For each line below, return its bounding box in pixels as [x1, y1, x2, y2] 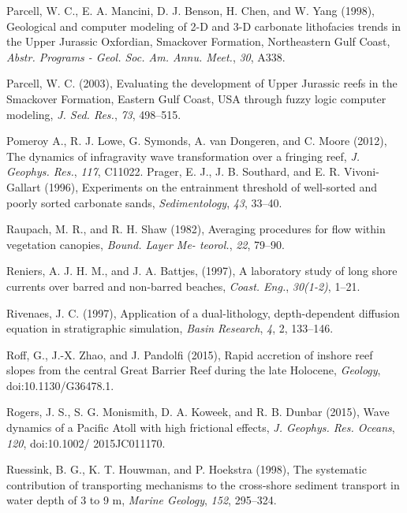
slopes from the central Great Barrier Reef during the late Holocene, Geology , [6, 362, 381, 378]
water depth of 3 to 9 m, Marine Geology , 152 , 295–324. [6, 492, 277, 508]
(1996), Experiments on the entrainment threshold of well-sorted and [44, 178, 378, 195]
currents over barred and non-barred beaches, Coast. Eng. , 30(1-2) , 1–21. [6, 277, 360, 294]
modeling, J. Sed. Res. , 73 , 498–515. [6, 106, 181, 122]
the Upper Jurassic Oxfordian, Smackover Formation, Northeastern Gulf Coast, [6, 33, 390, 50]
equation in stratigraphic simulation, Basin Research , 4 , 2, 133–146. [6, 320, 334, 336]
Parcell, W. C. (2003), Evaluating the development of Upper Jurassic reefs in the [6, 75, 398, 91]
